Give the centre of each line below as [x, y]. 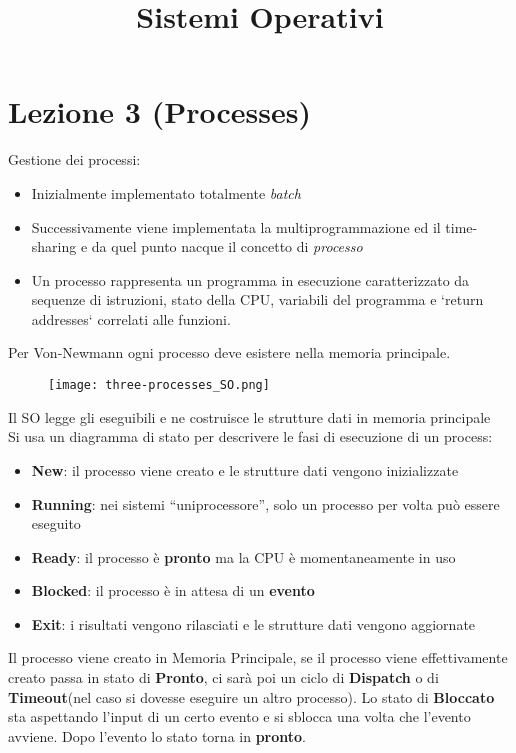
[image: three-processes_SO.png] [159, 385]
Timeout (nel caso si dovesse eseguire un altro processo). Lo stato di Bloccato [251, 696]
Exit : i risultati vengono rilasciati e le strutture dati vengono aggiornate [253, 623]
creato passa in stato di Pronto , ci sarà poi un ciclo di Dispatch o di [223, 677]
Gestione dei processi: [74, 159]
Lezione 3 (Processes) [159, 111]
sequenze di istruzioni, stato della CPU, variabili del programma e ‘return [257, 299]
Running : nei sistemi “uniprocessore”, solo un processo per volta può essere [265, 503]
